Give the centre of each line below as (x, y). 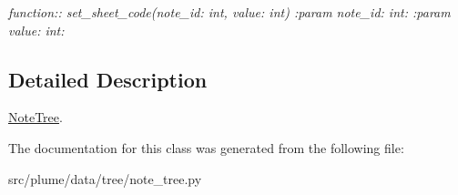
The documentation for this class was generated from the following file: (206, 147)
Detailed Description (108, 79)
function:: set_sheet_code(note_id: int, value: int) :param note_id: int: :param (229, 12)
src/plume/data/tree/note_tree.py (105, 178)
